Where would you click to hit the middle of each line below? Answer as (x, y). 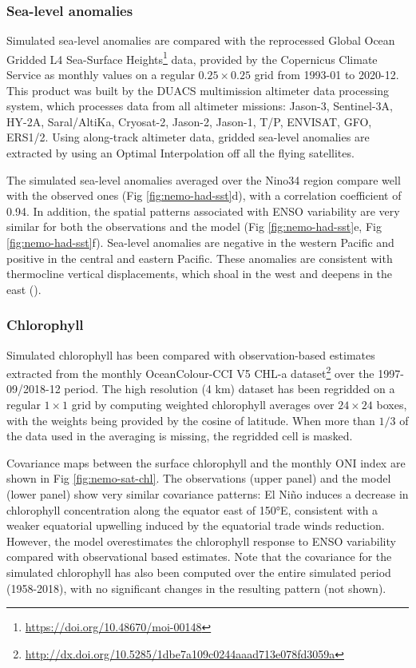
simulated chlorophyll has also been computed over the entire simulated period (199, 572)
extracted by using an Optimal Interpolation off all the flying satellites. (180, 153)
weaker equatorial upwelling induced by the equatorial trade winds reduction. (196, 525)
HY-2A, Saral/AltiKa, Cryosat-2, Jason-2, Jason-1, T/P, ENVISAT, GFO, (189, 121)
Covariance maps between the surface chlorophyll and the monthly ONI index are (206, 462)
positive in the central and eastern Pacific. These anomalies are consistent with (200, 258)
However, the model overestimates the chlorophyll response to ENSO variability (201, 541)
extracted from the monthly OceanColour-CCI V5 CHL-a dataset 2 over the (190, 372)
